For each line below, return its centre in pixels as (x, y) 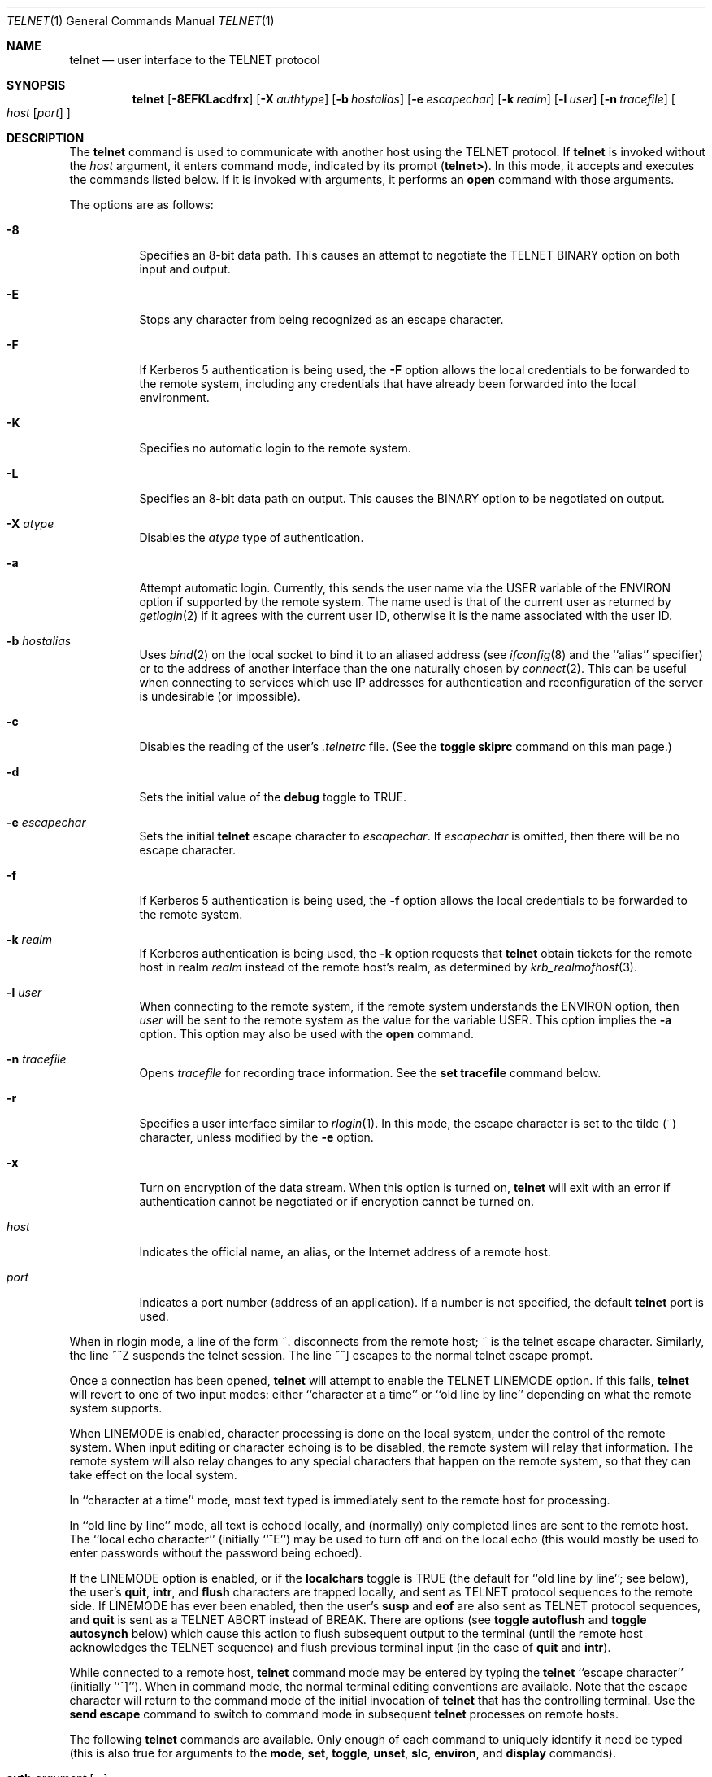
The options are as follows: (141, 205)
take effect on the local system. (153, 1475)
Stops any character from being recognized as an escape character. (321, 319)
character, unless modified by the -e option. (256, 1137)
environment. (174, 397)
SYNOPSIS (36, 85)
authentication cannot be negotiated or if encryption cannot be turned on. (337, 1201)
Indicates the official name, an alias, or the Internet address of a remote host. (345, 1252)
